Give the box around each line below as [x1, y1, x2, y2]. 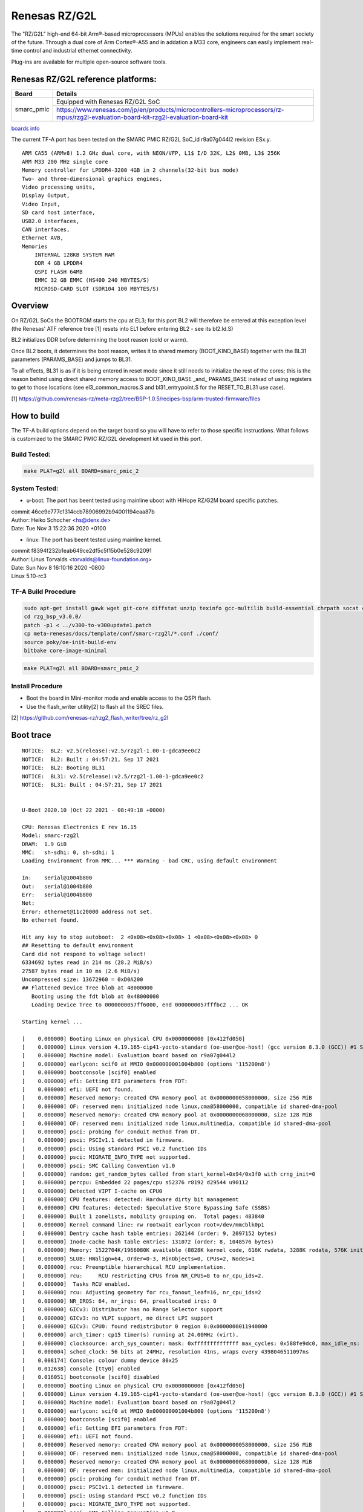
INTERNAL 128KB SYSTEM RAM [34, 252, 115, 258]
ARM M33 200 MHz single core [22, 158, 108, 165]
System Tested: [11, 484, 59, 492]
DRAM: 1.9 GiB [22, 841, 67, 847]
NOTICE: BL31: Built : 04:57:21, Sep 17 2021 [22, 781, 163, 788]
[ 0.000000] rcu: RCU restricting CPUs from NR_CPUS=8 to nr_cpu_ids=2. [22, 1272, 264, 1279]
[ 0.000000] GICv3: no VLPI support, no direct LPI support [22, 1314, 214, 1321]
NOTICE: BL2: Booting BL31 [22, 764, 105, 771]
